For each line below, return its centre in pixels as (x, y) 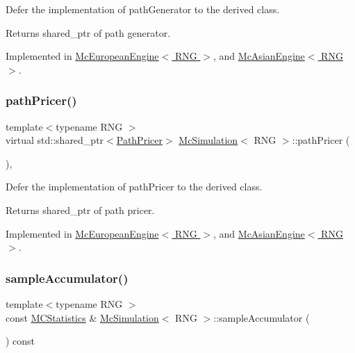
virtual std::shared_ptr (55, 140)
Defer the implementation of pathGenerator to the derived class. (143, 9)
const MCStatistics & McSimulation (82, 317)
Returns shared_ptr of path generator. (88, 32)
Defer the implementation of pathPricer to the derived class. (134, 187)
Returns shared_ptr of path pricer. (80, 210)
